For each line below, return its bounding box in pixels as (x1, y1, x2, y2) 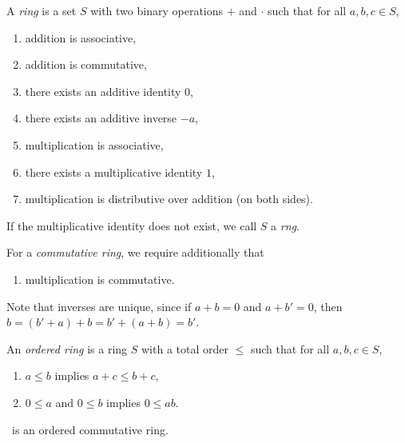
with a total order (141, 340, 228, 357)
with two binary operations (90, 2, 224, 18)
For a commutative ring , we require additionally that (6, 244, 264, 261)
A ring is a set (6, 2, 77, 18)
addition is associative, (25, 29, 137, 46)
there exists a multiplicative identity (25, 163, 203, 180)
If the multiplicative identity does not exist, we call (6, 217, 257, 233)
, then (313, 297, 343, 314)
